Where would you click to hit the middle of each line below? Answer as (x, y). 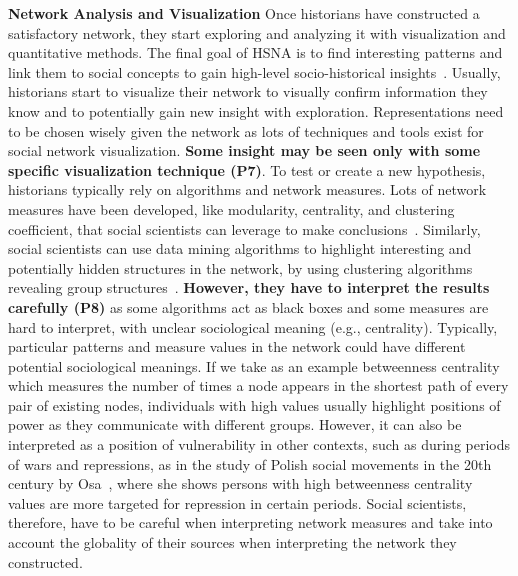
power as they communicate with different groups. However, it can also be (235, 424)
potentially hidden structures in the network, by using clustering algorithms (240, 267)
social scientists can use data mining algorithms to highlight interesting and (240, 248)
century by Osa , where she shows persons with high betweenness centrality (240, 483)
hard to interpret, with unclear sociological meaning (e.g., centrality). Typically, (253, 326)
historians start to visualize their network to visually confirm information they (248, 91)
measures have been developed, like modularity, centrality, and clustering (231, 208)
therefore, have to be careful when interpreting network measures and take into (250, 522)
